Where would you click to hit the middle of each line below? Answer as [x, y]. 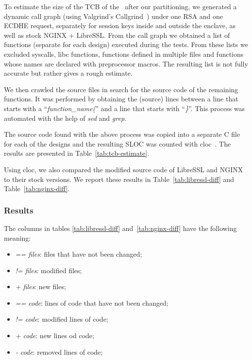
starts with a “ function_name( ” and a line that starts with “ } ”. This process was [125, 108]
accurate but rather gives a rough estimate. [68, 73]
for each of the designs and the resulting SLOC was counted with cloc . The [118, 143]
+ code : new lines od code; [55, 335]
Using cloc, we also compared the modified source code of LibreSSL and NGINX [124, 169]
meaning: [17, 237]
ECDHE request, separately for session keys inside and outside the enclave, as [120, 25]
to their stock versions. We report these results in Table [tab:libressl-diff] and [119, 179]
